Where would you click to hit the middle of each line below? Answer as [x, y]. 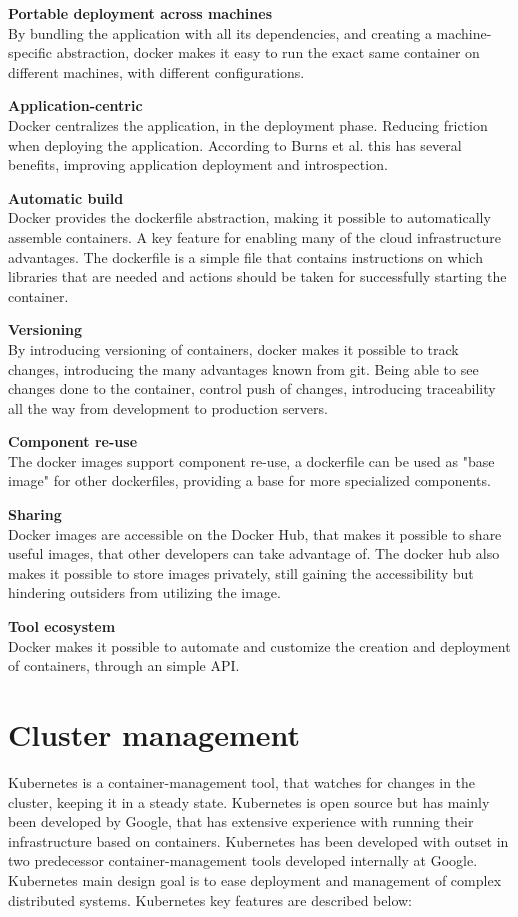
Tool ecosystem [62, 626]
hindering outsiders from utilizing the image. [144, 592]
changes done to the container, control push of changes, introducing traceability [252, 388]
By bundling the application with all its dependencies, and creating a [220, 32]
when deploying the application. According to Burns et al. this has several [235, 144]
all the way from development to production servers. [168, 407]
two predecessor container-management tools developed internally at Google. [243, 860]
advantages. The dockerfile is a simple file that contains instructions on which [245, 256]
